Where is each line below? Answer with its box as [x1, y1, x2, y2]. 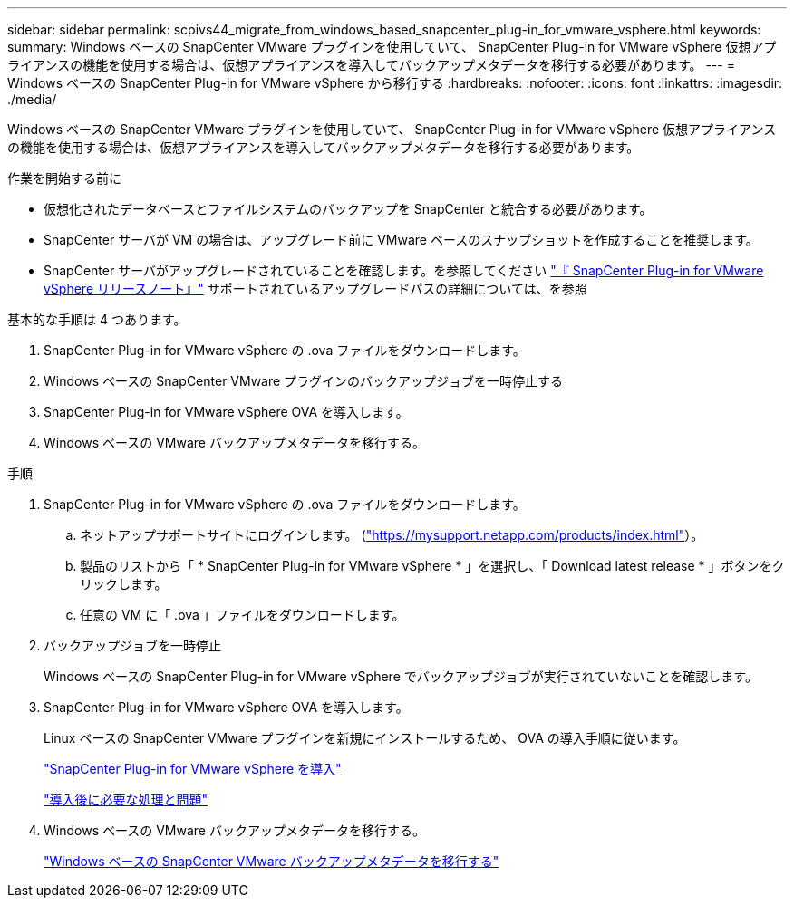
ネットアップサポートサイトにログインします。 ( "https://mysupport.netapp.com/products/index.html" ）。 [80, 527, 704, 543]
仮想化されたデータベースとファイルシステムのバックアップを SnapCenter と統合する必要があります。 [44, 201, 653, 217]
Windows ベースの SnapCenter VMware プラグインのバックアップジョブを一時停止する [44, 373, 564, 389]
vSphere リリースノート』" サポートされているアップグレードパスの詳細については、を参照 [44, 281, 587, 296]
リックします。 [80, 576, 168, 592]
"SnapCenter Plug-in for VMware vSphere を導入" [44, 761, 342, 776]
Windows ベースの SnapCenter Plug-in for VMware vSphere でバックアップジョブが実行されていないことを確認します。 [44, 669, 758, 684]
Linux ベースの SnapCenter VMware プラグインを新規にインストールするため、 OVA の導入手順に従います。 [44, 730, 686, 746]
